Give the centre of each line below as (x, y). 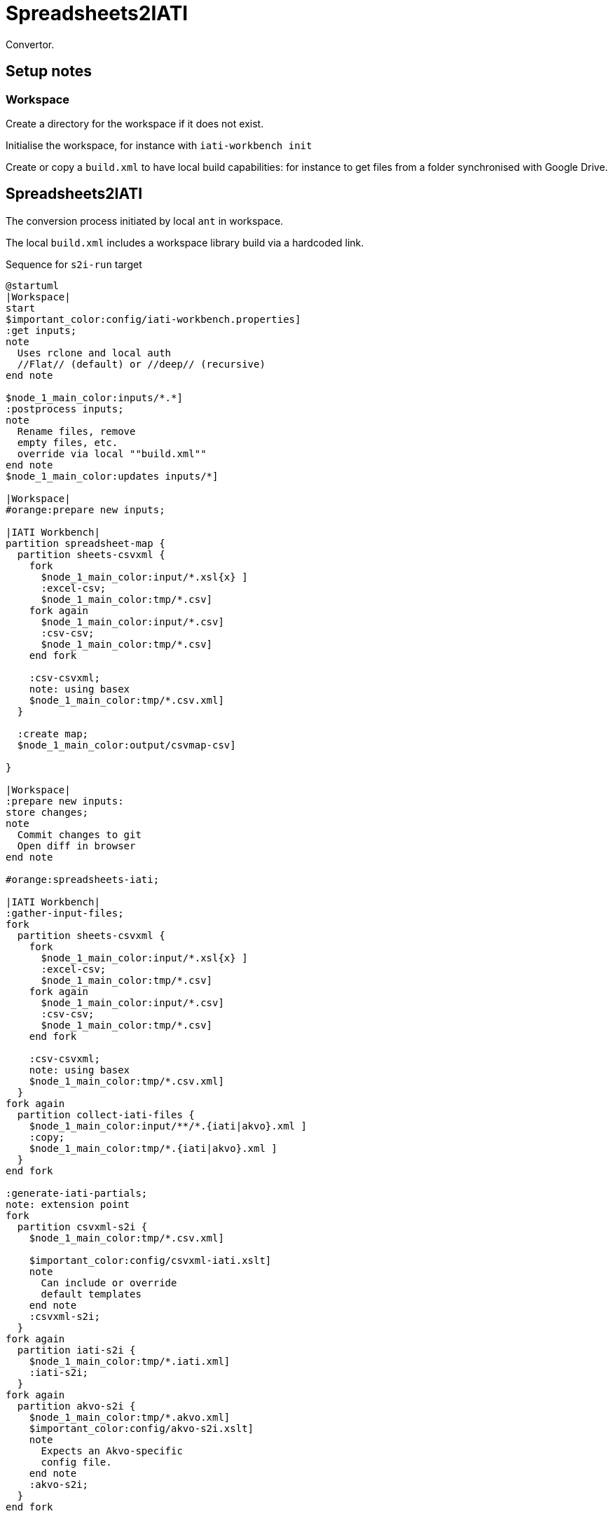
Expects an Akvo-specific (112, 1451)
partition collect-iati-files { (106, 1114)
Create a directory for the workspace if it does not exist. (135, 123)
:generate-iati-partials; (77, 1193)
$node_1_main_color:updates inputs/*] (112, 476)
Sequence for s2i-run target (74, 264)
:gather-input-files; (65, 913)
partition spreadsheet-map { (85, 543)
